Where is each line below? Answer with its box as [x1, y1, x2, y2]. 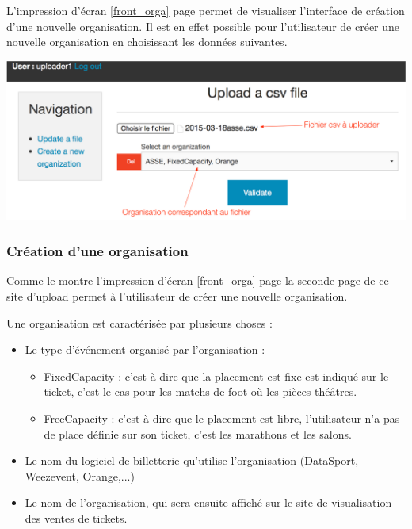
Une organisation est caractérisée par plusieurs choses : [6, 314, 273, 331]
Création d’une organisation [6, 241, 189, 261]
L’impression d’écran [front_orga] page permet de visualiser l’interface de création [6, 2, 405, 18]
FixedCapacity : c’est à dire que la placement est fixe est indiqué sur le [44, 367, 389, 384]
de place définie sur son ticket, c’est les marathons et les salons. [44, 425, 352, 442]
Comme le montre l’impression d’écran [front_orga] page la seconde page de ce [6, 272, 389, 289]
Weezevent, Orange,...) [25, 467, 135, 484]
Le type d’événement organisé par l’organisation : [25, 341, 265, 358]
